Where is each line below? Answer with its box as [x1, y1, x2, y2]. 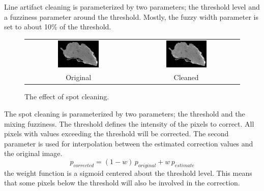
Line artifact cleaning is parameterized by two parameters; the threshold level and [4, 2, 260, 12]
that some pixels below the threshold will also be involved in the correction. [4, 177, 240, 188]
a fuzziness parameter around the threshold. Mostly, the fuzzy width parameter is [4, 11, 258, 22]
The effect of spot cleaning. [24, 91, 109, 102]
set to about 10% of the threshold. [4, 21, 111, 32]
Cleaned [173, 72, 199, 83]
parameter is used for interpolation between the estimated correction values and [4, 138, 253, 148]
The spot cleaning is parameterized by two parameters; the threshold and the [4, 108, 245, 119]
